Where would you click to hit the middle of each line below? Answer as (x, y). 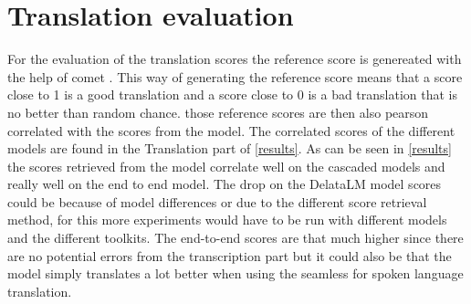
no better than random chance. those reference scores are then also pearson (218, 112)
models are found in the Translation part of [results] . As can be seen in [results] (230, 148)
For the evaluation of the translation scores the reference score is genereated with (235, 59)
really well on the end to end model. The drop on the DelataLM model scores (225, 184)
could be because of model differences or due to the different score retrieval (217, 201)
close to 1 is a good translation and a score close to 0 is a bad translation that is (233, 94)
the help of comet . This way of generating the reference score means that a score (235, 76)
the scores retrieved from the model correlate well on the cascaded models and (226, 166)
